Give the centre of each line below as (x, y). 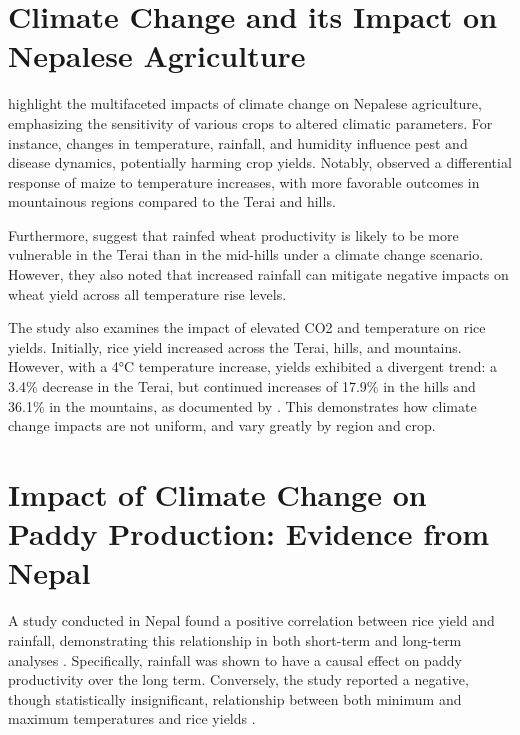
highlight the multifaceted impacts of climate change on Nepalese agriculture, (245, 103)
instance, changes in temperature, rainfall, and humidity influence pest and (238, 142)
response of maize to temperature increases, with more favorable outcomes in (244, 181)
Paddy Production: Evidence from (249, 533)
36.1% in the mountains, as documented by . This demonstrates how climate (242, 405)
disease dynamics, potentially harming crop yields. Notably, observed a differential (260, 162)
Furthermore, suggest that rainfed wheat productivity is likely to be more (233, 234)
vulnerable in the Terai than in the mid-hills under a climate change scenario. (246, 254)
